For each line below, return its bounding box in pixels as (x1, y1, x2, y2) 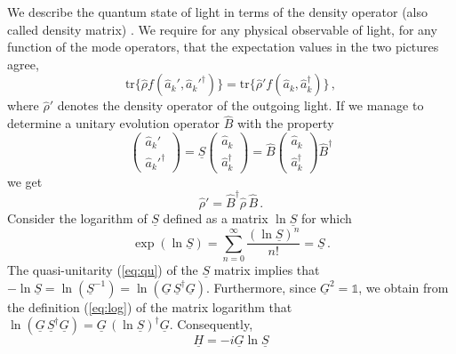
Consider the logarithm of (7, 209, 148, 228)
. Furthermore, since (206, 278, 316, 296)
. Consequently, (169, 315, 253, 334)
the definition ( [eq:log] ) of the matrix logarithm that (7, 297, 292, 316)
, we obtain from (358, 278, 449, 296)
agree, (7, 54, 39, 73)
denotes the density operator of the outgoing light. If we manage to (57, 96, 424, 115)
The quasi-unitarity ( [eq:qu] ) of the (7, 261, 198, 279)
